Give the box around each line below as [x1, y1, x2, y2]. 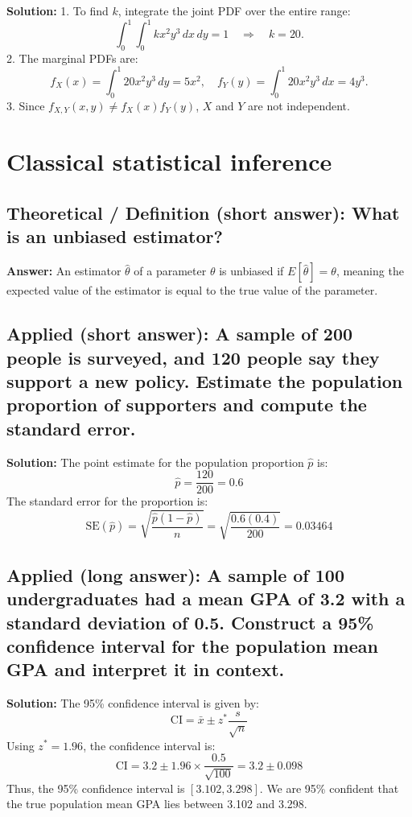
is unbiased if [219, 262, 284, 279]
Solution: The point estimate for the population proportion [6, 453, 304, 470]
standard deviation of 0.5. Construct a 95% [6, 609, 374, 634]
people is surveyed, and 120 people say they [6, 345, 380, 369]
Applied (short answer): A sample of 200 [6, 321, 353, 346]
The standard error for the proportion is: [6, 493, 208, 510]
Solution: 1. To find [6, 2, 109, 19]
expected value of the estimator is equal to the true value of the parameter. [6, 282, 378, 299]
